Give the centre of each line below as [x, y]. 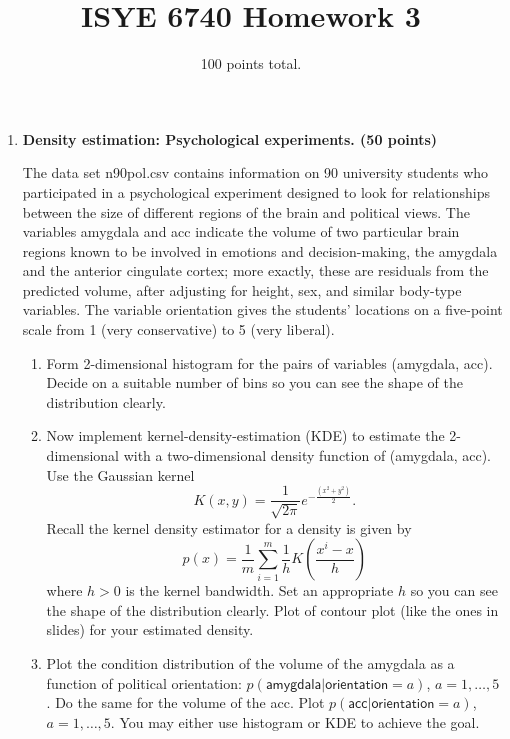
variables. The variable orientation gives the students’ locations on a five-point [262, 309]
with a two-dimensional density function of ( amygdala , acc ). [307, 455]
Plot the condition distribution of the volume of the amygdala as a [250, 663]
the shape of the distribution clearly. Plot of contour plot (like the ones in [272, 609]
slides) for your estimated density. [150, 629]
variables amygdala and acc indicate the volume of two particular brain [241, 231]
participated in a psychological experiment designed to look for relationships [256, 191]
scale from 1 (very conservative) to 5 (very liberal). [178, 329]
